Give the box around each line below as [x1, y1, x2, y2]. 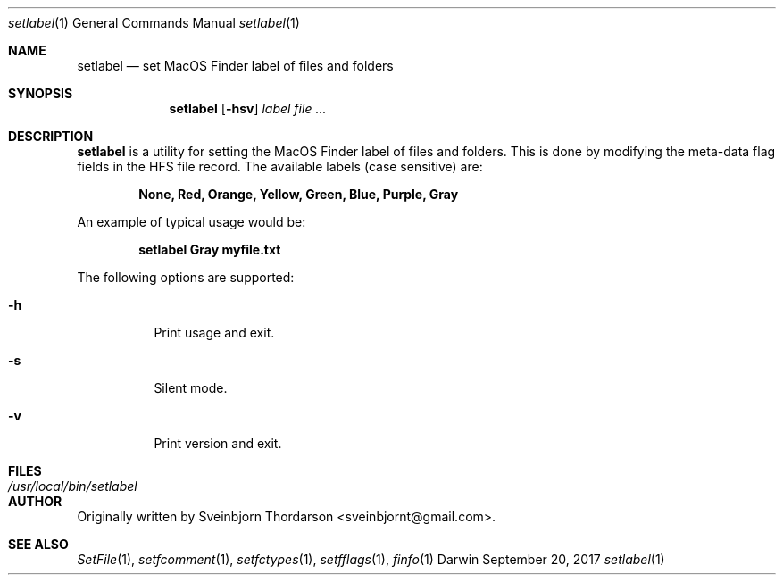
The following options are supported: [77, 270, 295, 285]
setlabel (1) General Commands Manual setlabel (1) [8, 15, 300, 30]
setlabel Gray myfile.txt [138, 242, 281, 257]
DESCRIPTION [8, 129, 94, 144]
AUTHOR [8, 494, 62, 509]
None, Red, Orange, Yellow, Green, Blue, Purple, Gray [138, 187, 459, 202]
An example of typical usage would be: [77, 214, 306, 229]
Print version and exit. [154, 436, 282, 451]
